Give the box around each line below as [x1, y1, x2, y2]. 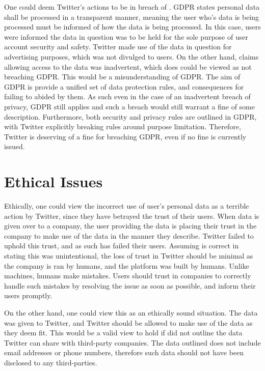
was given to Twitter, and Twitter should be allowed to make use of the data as [4, 317, 253, 328]
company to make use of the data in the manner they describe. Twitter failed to [4, 230, 254, 241]
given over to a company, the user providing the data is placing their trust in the [4, 220, 257, 231]
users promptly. [4, 290, 52, 301]
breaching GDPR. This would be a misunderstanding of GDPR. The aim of [4, 71, 241, 82]
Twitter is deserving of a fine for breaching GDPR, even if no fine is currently [4, 131, 247, 141]
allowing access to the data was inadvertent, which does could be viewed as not [4, 61, 252, 72]
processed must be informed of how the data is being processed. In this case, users [4, 21, 261, 32]
